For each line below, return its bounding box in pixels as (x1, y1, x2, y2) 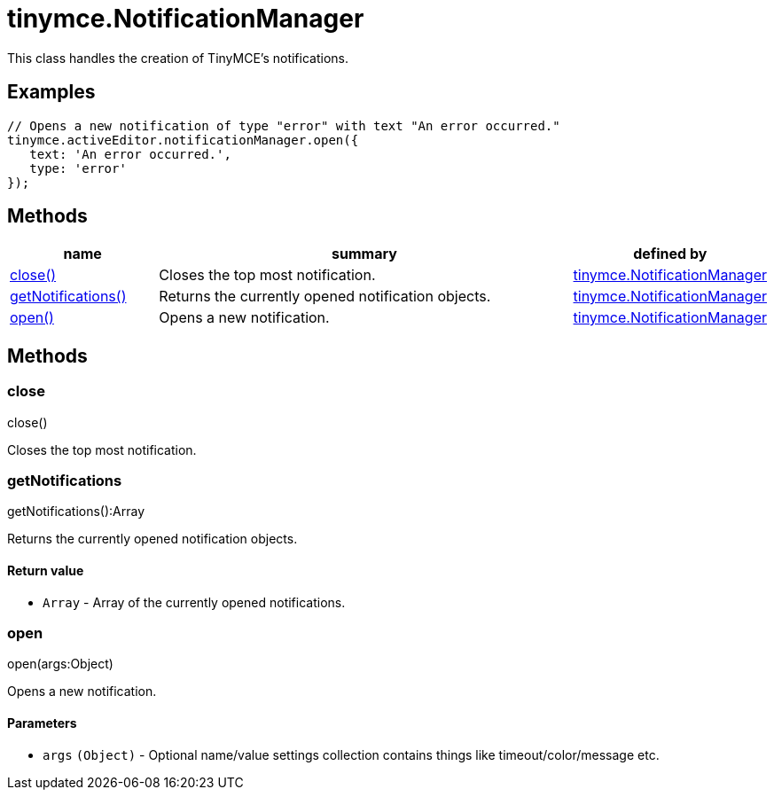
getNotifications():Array (7, 504, 145, 520)
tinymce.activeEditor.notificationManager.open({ (7, 132, 359, 147)
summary (332, 245, 397, 263)
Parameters (7, 715, 77, 731)
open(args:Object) (7, 656, 113, 672)
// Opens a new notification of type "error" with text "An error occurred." (7, 118, 560, 133)
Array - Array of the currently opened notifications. (43, 594, 346, 610)
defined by (633, 245, 708, 263)
